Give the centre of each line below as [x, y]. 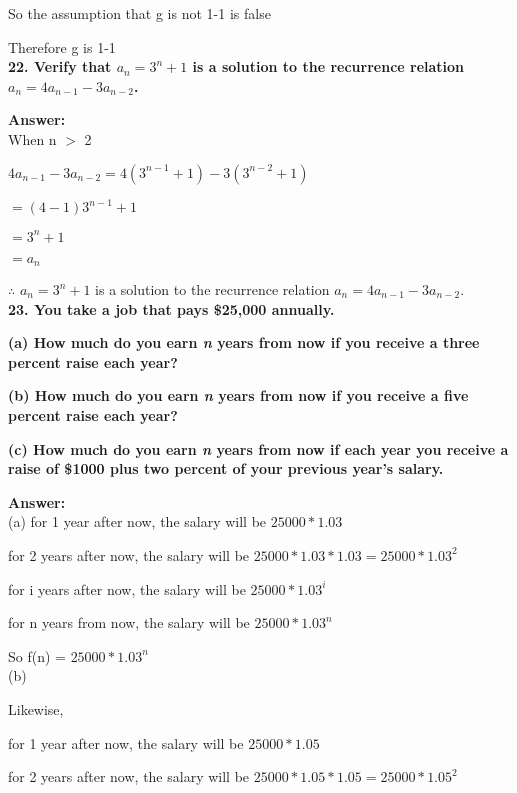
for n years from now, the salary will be [129, 622]
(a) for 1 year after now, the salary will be [137, 521]
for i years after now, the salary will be [127, 588]
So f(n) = [37, 655]
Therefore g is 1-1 [62, 46]
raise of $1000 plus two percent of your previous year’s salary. [226, 468]
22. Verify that [60, 66]
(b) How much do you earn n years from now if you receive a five [238, 395]
